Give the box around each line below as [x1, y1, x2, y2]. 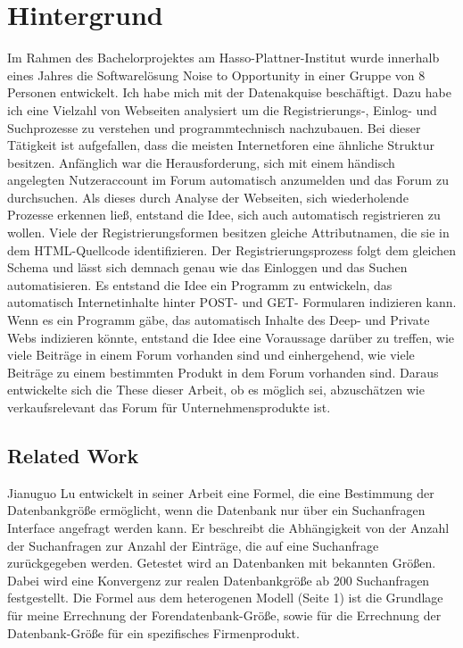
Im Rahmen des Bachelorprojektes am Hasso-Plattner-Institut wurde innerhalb [7, 48, 440, 67]
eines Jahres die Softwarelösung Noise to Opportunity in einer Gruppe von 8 [7, 65, 426, 84]
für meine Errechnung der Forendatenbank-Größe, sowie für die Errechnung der [7, 605, 442, 624]
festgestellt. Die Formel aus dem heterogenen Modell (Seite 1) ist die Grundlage [7, 588, 443, 607]
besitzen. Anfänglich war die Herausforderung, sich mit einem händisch [7, 153, 395, 171]
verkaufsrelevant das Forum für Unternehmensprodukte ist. [7, 398, 331, 416]
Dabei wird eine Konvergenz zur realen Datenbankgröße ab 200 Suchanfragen [7, 570, 430, 589]
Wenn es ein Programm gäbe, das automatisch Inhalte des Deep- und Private [7, 311, 430, 329]
